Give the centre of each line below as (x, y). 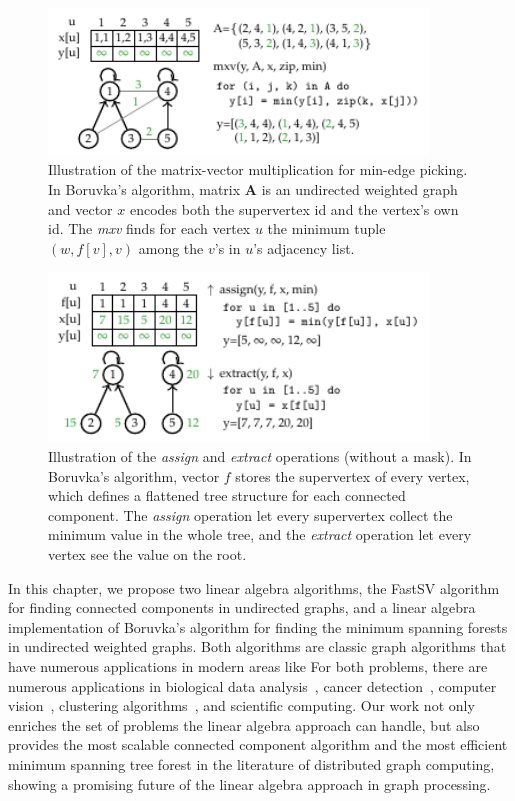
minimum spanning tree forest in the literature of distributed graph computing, (251, 763)
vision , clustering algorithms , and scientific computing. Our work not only (241, 705)
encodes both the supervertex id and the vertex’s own (294, 208)
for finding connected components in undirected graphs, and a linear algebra (242, 607)
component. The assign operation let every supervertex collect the (250, 514)
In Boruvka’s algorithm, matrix (144, 189)
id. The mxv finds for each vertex (149, 228)
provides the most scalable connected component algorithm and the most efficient (258, 744)
